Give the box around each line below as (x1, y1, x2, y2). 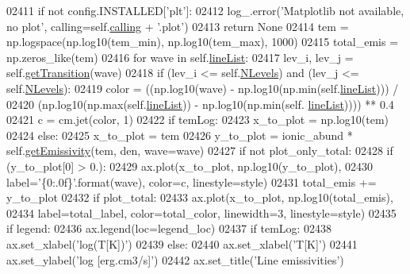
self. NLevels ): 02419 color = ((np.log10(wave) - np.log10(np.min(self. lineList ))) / (6, 79, 399, 96)
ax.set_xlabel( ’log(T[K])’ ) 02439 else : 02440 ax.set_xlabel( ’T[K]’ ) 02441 (6, 235, 358, 252)
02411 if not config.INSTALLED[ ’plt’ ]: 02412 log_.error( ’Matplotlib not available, (6, 2, 404, 18)
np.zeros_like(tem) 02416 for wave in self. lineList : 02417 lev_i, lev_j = (6, 48, 354, 65)
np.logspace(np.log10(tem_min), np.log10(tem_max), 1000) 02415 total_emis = (6, 33, 399, 50)
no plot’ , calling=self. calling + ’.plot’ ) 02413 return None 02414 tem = (6, 17, 349, 34)
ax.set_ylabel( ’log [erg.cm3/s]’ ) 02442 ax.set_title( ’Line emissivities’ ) (6, 251, 344, 268)
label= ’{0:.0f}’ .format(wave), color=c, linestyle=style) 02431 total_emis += (6, 173, 377, 190)
